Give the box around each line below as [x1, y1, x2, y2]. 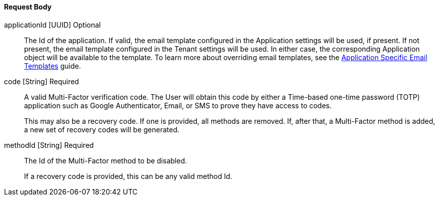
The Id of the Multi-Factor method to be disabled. [24, 156, 187, 165]
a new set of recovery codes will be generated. [24, 125, 180, 134]
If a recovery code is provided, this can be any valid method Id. [24, 171, 232, 180]
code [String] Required [4, 77, 79, 86]
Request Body [4, 3, 52, 11]
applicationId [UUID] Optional [4, 20, 101, 29]
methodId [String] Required [4, 140, 94, 149]
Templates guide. [24, 61, 81, 70]
